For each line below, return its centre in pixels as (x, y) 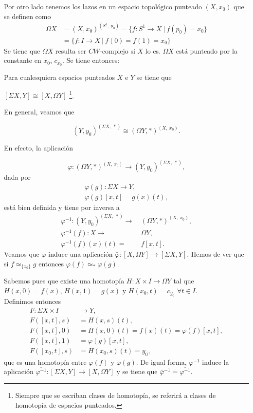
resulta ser (71, 50)
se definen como (27, 16)
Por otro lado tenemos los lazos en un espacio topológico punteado (103, 6)
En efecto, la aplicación (39, 148)
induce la (216, 362)
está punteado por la (207, 50)
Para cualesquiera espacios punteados (60, 77)
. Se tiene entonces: (91, 60)
